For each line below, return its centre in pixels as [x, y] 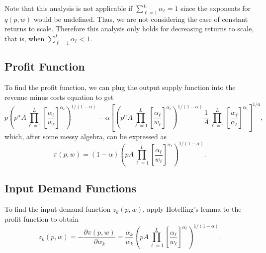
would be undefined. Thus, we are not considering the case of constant [141, 19]
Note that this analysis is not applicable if [69, 8]
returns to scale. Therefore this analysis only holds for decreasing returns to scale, [129, 29]
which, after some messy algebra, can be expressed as [86, 136]
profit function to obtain [42, 218]
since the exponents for [216, 8]
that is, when [25, 38]
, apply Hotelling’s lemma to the [192, 209]
